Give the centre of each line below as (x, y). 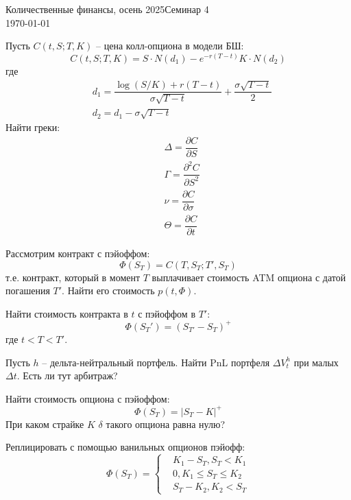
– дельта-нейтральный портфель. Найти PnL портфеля (156, 362)
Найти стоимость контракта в (67, 313)
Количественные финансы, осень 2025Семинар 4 (107, 9)
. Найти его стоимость (108, 290)
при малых (316, 362)
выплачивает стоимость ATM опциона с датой (249, 277)
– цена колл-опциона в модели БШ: (170, 46)
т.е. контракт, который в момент (73, 277)
